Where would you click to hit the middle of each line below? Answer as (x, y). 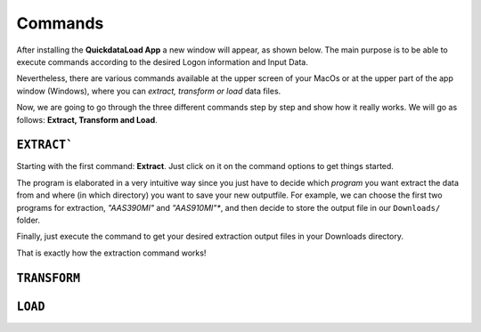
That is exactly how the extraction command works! (111, 253)
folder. (28, 220)
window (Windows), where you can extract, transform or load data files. (149, 91)
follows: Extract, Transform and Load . (87, 119)
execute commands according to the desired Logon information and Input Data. (163, 61)
